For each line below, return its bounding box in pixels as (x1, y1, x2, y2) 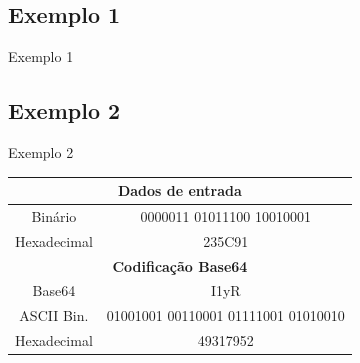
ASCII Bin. (19, 305, 89, 326)
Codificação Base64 (112, 255, 248, 276)
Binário (31, 205, 77, 226)
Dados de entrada (117, 180, 242, 201)
